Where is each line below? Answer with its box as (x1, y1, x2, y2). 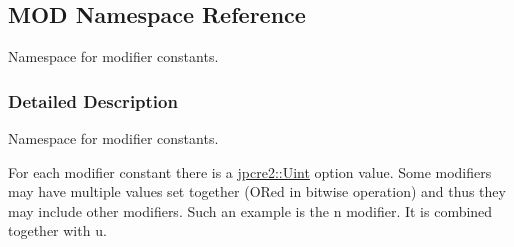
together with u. (8, 220, 107, 241)
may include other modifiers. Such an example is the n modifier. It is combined (8, 200, 493, 221)
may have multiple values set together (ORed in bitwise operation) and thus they (8, 181, 506, 202)
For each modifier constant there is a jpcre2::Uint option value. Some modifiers (8, 161, 492, 182)
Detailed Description (8, 88, 178, 113)
